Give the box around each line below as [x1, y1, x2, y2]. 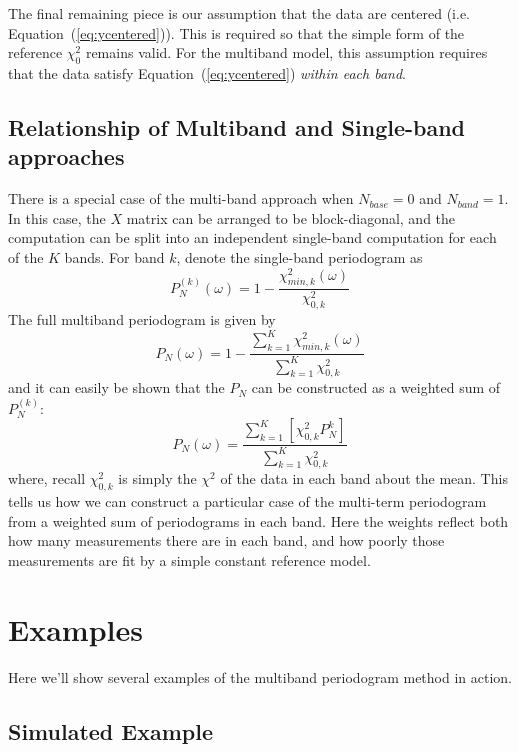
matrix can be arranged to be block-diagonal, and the [126, 207, 456, 228]
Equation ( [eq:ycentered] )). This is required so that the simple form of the [8, 22, 465, 43]
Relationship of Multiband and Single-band [8, 111, 466, 142]
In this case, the [8, 207, 106, 228]
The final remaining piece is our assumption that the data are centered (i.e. [8, 3, 470, 23]
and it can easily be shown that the [8, 377, 225, 398]
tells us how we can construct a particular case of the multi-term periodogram [8, 491, 487, 512]
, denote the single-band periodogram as [176, 246, 423, 267]
